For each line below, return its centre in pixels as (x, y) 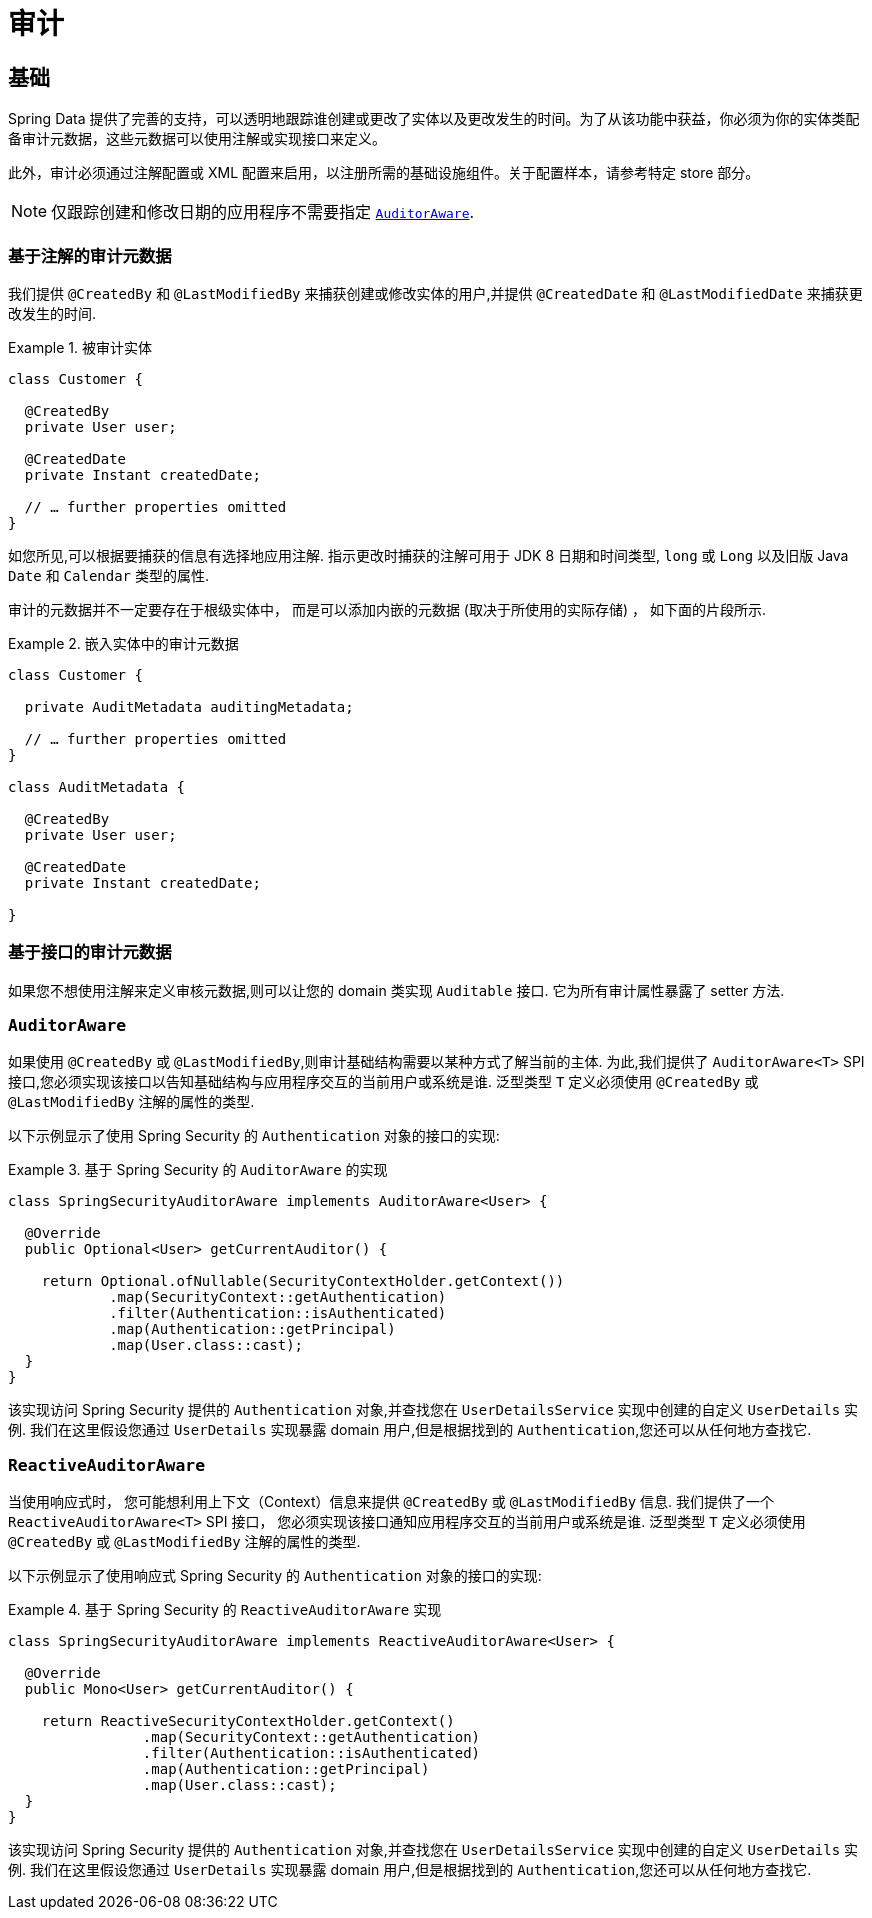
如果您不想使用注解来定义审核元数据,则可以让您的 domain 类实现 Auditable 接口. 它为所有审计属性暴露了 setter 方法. (396, 990)
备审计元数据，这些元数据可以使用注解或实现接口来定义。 (197, 139)
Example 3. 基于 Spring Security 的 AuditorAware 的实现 (198, 1170)
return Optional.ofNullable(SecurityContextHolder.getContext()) (303, 1281)
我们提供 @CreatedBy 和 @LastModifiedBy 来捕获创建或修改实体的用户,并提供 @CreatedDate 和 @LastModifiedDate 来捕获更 (435, 293)
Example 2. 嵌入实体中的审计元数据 (123, 643)
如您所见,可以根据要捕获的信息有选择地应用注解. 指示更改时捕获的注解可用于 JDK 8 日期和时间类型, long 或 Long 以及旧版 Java (428, 555)
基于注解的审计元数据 (90, 255)
